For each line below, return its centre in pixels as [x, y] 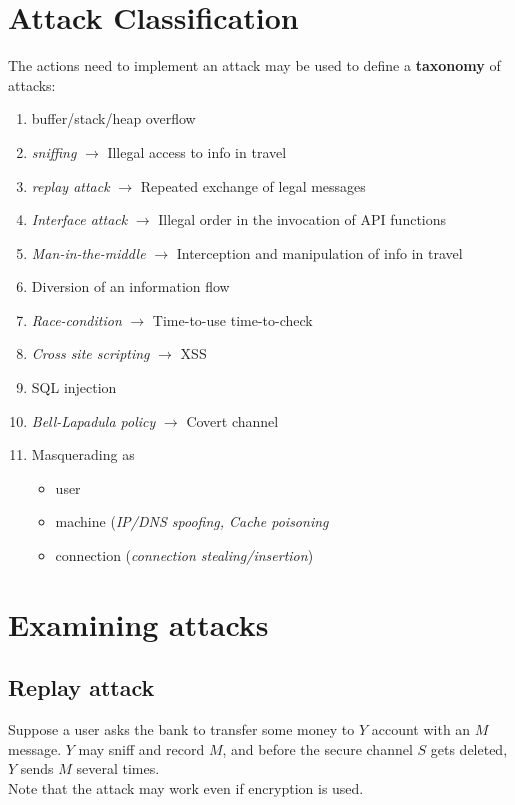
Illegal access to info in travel [197, 151]
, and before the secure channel [317, 748]
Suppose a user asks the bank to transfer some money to [181, 729]
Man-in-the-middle [88, 252]
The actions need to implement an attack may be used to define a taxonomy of [254, 65]
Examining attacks [138, 623]
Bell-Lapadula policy [93, 420]
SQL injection [74, 387]
